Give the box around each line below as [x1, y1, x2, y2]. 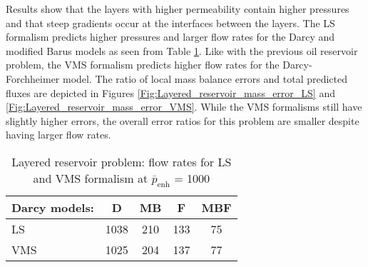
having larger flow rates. [6, 127, 111, 142]
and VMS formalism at [33, 169, 148, 186]
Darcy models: [11, 199, 94, 216]
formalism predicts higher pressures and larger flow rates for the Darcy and [6, 29, 335, 44]
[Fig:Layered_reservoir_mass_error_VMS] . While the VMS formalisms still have [6, 99, 362, 114]
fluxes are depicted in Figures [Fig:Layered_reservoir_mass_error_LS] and [6, 85, 335, 100]
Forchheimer [6, 71, 60, 86]
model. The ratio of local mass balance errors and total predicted [62, 71, 348, 86]
